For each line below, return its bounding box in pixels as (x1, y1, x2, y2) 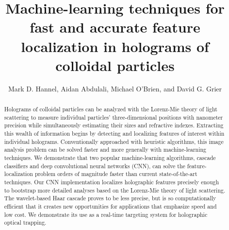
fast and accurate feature (30, 17, 200, 37)
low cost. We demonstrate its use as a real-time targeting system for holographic (4, 210, 208, 218)
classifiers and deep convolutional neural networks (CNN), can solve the (4, 161, 185, 170)
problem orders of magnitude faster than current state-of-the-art (34, 170, 197, 178)
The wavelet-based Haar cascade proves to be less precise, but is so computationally (4, 194, 216, 202)
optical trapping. (4, 218, 47, 227)
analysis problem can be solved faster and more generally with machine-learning (4, 145, 207, 154)
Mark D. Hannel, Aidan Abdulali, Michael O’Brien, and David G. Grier (8, 83, 222, 93)
